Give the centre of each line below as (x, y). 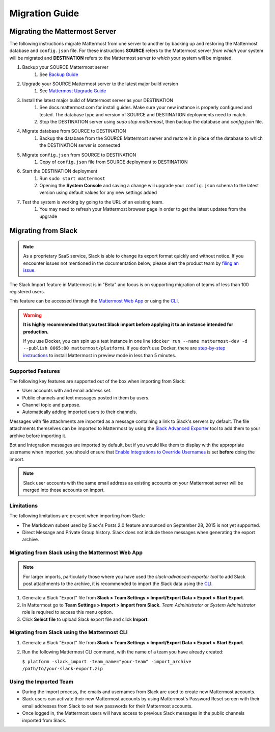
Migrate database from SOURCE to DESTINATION (74, 131)
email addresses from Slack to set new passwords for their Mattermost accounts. (107, 706)
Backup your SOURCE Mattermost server (65, 67)
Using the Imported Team (42, 681)
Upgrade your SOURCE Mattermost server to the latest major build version (100, 84)
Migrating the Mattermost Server (63, 31)
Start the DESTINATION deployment (60, 171)
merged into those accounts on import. (64, 490)
